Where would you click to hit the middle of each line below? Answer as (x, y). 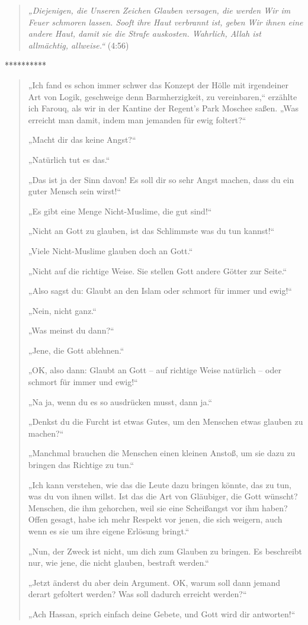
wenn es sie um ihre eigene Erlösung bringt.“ (109, 531)
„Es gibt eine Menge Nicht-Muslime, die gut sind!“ (120, 211)
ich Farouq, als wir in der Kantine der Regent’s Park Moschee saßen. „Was (163, 108)
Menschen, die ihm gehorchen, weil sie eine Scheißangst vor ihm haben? (158, 507)
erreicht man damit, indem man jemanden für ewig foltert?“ (137, 119)
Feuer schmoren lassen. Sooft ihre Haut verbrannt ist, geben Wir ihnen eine (166, 22)
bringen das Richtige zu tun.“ (81, 465)
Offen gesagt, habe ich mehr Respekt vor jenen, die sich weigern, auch (155, 519)
